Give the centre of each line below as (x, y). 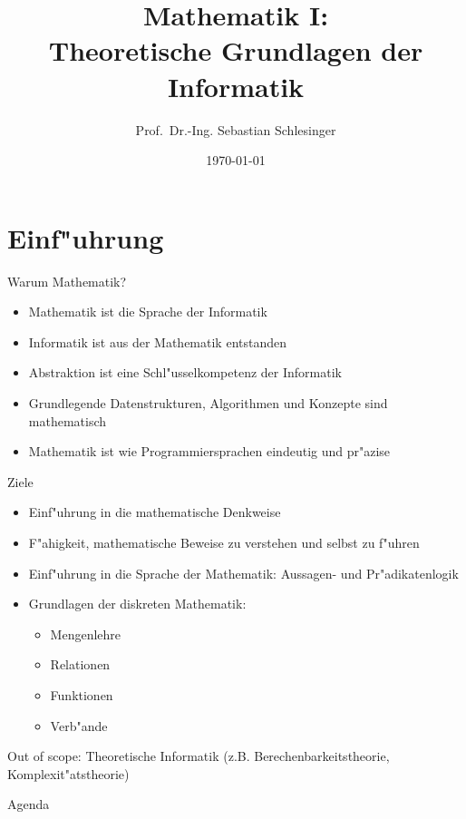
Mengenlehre (86, 634)
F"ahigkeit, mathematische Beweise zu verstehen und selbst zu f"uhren (224, 542)
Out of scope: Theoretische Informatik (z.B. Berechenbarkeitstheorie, (199, 756)
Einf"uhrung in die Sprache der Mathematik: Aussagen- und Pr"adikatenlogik (243, 573)
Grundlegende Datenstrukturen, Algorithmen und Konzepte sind (208, 403)
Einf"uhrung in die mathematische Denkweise (155, 512)
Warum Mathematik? (67, 281)
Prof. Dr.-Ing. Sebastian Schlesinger (236, 129)
